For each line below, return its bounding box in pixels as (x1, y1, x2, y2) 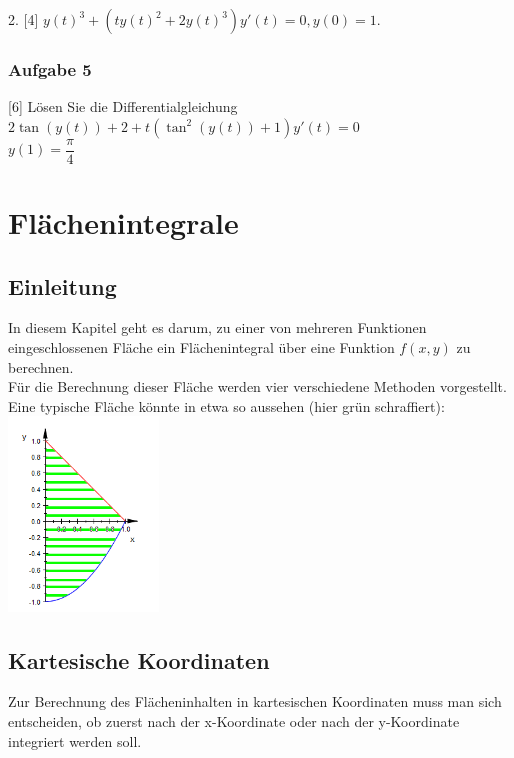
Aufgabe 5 (8, 56, 92, 81)
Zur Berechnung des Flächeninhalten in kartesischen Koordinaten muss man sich (8, 691, 502, 712)
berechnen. (8, 356, 74, 377)
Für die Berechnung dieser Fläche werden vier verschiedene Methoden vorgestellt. (8, 376, 507, 397)
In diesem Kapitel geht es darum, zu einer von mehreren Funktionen (8, 317, 427, 338)
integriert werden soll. (8, 730, 142, 751)
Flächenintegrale (8, 202, 239, 243)
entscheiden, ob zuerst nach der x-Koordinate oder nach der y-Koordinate (8, 711, 460, 732)
